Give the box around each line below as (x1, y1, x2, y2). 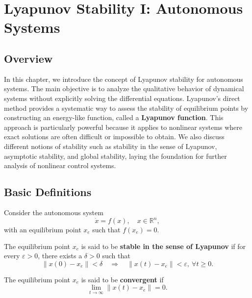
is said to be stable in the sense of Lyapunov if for (81, 241, 246, 251)
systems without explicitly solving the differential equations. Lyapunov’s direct (4, 93, 240, 103)
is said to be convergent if (81, 274, 164, 284)
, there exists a (38, 250, 82, 261)
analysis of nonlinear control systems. (4, 160, 116, 171)
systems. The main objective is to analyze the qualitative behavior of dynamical (4, 83, 244, 94)
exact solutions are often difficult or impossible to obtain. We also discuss (4, 131, 225, 142)
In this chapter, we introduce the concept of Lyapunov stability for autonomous (4, 74, 243, 84)
